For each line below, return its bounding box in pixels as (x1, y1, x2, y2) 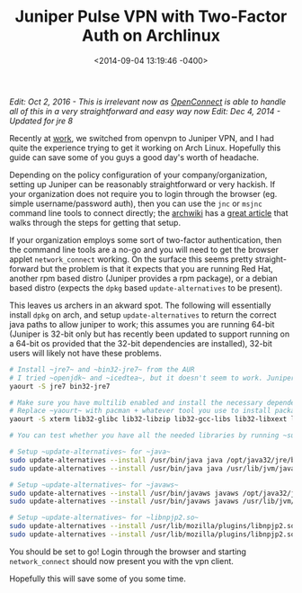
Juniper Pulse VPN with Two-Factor (14, 6, 288, 27)
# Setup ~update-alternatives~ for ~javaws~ (9, 480, 179, 490)
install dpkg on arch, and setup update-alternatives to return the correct (9, 309, 277, 320)
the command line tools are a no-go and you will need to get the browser (9, 244, 279, 255)
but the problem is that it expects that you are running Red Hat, (40, 263, 274, 274)
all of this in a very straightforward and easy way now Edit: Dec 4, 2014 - (9, 105, 281, 116)
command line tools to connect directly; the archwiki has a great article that (9, 207, 289, 218)
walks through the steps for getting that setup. (9, 217, 182, 228)
